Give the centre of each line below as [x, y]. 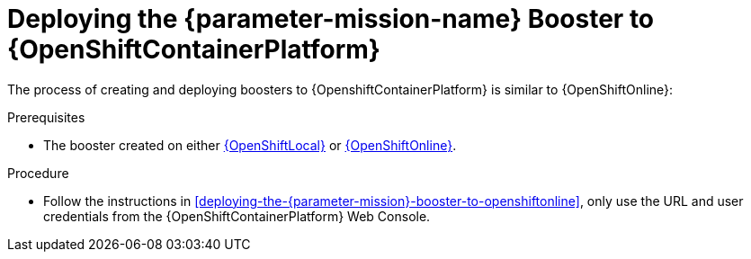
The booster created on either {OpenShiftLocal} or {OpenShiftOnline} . [250, 145]
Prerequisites [46, 117]
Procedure [38, 173]
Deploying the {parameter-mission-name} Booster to [331, 19]
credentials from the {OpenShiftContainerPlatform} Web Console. [237, 216]
